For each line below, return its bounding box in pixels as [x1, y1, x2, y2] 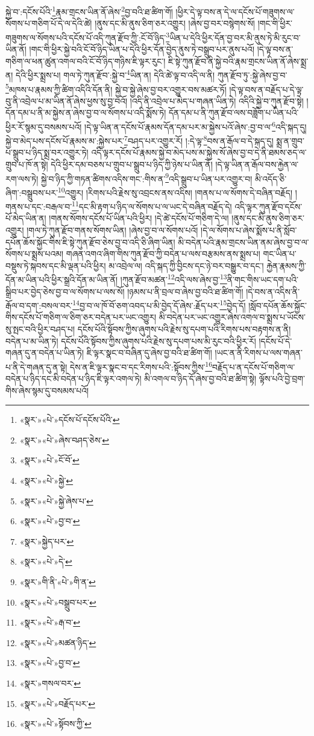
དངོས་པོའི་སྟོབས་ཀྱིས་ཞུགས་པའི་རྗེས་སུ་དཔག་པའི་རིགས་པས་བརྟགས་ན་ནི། [77, 323, 291, 335]
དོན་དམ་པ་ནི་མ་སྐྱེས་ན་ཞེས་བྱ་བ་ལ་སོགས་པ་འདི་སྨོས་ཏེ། [5, 106, 166, 119]
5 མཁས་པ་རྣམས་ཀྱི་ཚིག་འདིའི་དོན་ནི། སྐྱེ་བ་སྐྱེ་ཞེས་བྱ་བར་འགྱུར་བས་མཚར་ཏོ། [5, 81, 227, 95]
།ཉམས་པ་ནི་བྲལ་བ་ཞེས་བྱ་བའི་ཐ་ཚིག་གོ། [127, 285, 243, 297]
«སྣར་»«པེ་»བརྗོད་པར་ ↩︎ [19, 697, 95, 709]
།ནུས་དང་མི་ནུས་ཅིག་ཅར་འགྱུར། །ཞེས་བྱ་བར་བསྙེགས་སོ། [95, 17, 255, 30]
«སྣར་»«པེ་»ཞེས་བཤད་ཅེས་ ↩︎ [19, 433, 110, 446]
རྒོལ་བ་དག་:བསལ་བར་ [5, 299, 73, 311]
